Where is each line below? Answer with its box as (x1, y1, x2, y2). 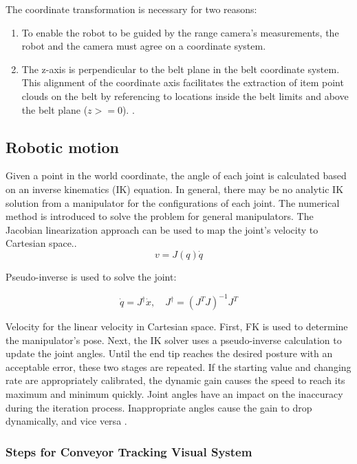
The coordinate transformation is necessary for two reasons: (6, 2, 257, 16)
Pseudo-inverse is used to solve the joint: (6, 269, 177, 283)
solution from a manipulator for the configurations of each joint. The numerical (6, 195, 340, 210)
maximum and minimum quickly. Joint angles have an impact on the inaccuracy (6, 386, 343, 401)
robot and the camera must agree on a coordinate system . (21, 39, 266, 53)
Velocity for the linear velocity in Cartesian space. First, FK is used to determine (6, 319, 348, 334)
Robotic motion (6, 136, 119, 157)
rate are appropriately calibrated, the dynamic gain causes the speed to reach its (6, 373, 345, 387)
